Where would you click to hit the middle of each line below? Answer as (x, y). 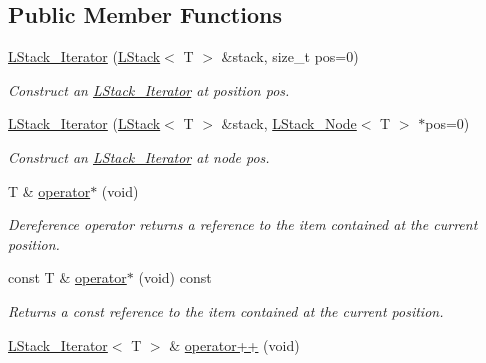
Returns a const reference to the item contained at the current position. (226, 310)
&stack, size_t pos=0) (290, 56)
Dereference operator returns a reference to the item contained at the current (243, 224)
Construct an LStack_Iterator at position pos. (149, 89)
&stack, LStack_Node (289, 123)
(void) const (175, 277)
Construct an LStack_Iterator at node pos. (139, 156)
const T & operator (67, 277)
